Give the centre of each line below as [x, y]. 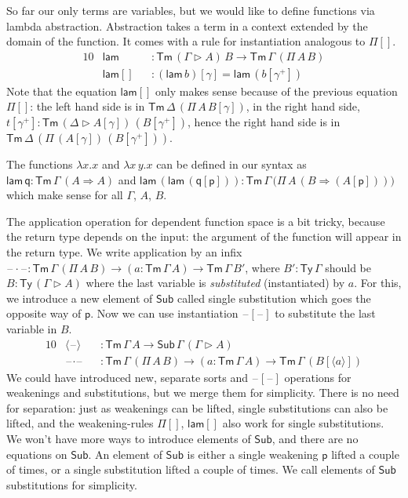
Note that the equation [62, 91]
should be [348, 267]
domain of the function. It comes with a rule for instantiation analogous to [186, 41]
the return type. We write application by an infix [124, 252]
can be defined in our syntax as [231, 164]
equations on [37, 454]
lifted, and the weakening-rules [80, 423]
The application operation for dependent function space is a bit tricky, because [196, 221]
